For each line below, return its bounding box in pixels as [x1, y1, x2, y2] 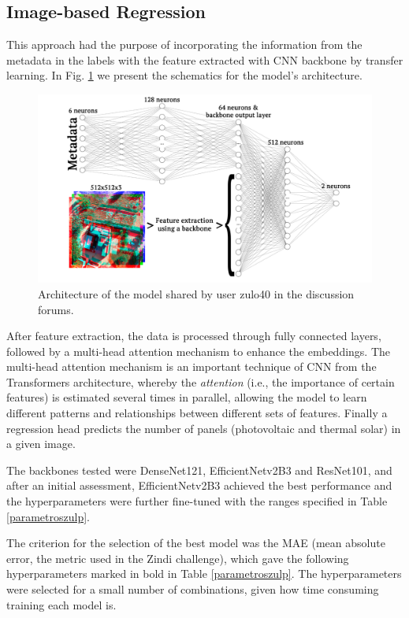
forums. [38, 301, 74, 317]
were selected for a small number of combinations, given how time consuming [6, 581, 379, 597]
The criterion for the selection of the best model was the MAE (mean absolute [6, 535, 385, 551]
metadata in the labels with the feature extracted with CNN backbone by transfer [6, 51, 403, 68]
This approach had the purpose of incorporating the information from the [6, 36, 363, 53]
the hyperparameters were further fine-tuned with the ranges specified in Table [6, 493, 388, 509]
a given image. [6, 435, 76, 452]
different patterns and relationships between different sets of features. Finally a [6, 405, 388, 421]
